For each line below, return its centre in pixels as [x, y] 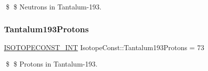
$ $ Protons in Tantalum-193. [52, 64]
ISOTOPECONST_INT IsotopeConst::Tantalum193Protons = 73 [104, 47]
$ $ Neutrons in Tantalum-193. [53, 6]
